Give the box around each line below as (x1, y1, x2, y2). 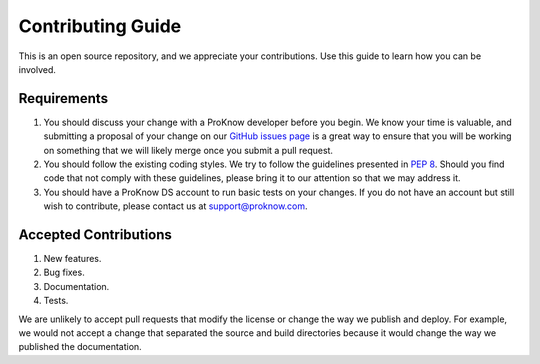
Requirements (18, 90, 109, 107)
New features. (43, 253, 102, 265)
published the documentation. (18, 341, 142, 353)
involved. (18, 63, 57, 75)
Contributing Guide (18, 15, 182, 37)
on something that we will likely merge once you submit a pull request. (43, 144, 334, 156)
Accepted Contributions (18, 226, 172, 243)
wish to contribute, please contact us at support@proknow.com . (43, 200, 309, 212)
